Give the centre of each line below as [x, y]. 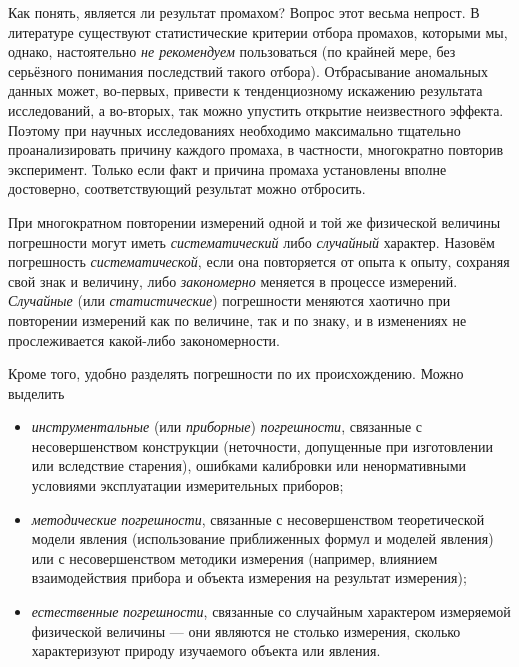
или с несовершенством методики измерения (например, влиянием [234, 557]
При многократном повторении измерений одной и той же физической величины [254, 221]
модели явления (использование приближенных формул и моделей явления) [262, 538]
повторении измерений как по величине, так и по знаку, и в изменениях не [237, 319]
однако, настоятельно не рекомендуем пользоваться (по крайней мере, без [232, 51]
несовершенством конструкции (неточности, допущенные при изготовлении [262, 445]
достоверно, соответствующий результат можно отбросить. [187, 188]
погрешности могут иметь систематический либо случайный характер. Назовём [251, 241]
